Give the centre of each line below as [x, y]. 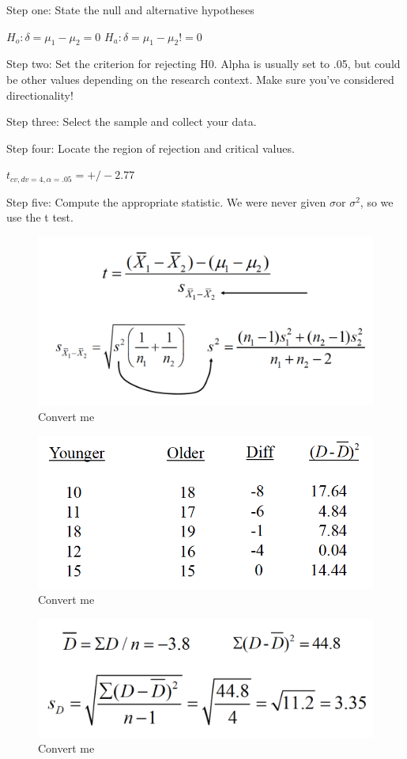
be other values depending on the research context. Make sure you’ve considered [200, 79]
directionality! [40, 95]
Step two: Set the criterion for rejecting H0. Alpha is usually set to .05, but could [203, 64]
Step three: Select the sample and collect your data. [132, 121]
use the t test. [40, 217]
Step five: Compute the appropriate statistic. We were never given [166, 201]
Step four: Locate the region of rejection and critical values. [151, 148]
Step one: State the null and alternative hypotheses [130, 9]
